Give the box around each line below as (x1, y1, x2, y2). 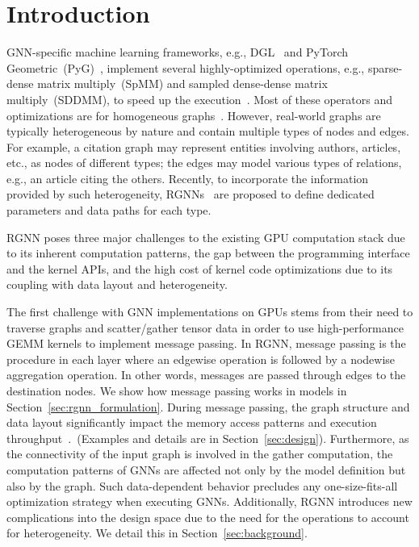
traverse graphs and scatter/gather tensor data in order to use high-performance (6, 319, 404, 336)
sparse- (367, 59, 403, 76)
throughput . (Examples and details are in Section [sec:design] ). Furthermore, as (6, 429, 409, 446)
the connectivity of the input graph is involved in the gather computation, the (6, 445, 393, 462)
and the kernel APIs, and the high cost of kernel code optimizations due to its (6, 260, 393, 277)
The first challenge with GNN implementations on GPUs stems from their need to (6, 303, 413, 320)
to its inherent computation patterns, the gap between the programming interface (6, 244, 410, 261)
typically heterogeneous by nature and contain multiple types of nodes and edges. (6, 123, 409, 140)
